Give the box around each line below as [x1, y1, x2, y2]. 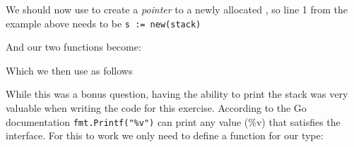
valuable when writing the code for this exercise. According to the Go [6, 101, 307, 115]
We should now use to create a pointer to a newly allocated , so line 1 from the [6, 2, 348, 16]
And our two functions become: [6, 39, 141, 54]
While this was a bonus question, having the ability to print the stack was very [6, 87, 348, 101]
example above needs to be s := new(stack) [6, 15, 201, 30]
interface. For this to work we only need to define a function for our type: [6, 128, 324, 143]
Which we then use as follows [6, 63, 133, 77]
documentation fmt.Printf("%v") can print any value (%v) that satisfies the [6, 114, 341, 129]
